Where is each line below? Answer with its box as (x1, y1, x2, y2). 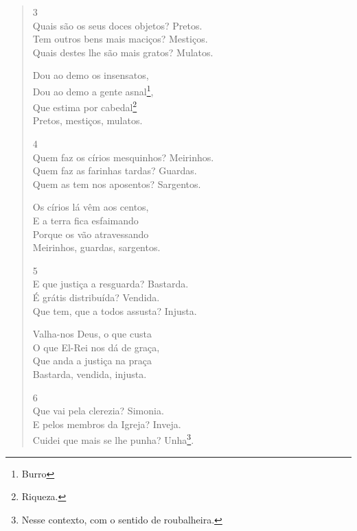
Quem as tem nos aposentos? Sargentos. (32, 176, 201, 191)
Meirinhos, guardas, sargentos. (32, 240, 161, 255)
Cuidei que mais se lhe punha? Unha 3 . (32, 431, 194, 447)
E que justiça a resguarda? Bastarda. (32, 276, 189, 291)
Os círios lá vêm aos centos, (32, 200, 149, 214)
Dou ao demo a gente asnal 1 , (32, 82, 154, 98)
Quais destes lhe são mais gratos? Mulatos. (32, 45, 214, 59)
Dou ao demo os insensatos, (32, 68, 149, 82)
